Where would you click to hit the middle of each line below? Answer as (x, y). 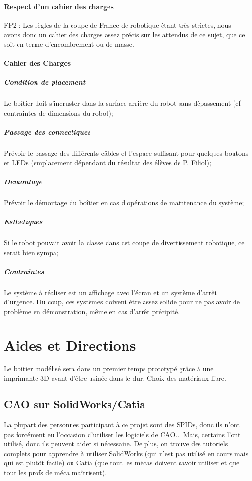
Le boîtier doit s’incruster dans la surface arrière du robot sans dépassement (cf (122, 103)
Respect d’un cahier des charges (59, 6)
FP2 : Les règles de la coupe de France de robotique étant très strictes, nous (117, 25)
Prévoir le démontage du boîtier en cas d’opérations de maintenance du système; (124, 202)
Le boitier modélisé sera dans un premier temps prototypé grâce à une (109, 368)
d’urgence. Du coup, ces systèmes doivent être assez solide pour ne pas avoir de (122, 302)
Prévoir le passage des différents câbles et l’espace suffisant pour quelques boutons (126, 153)
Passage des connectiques (47, 132)
